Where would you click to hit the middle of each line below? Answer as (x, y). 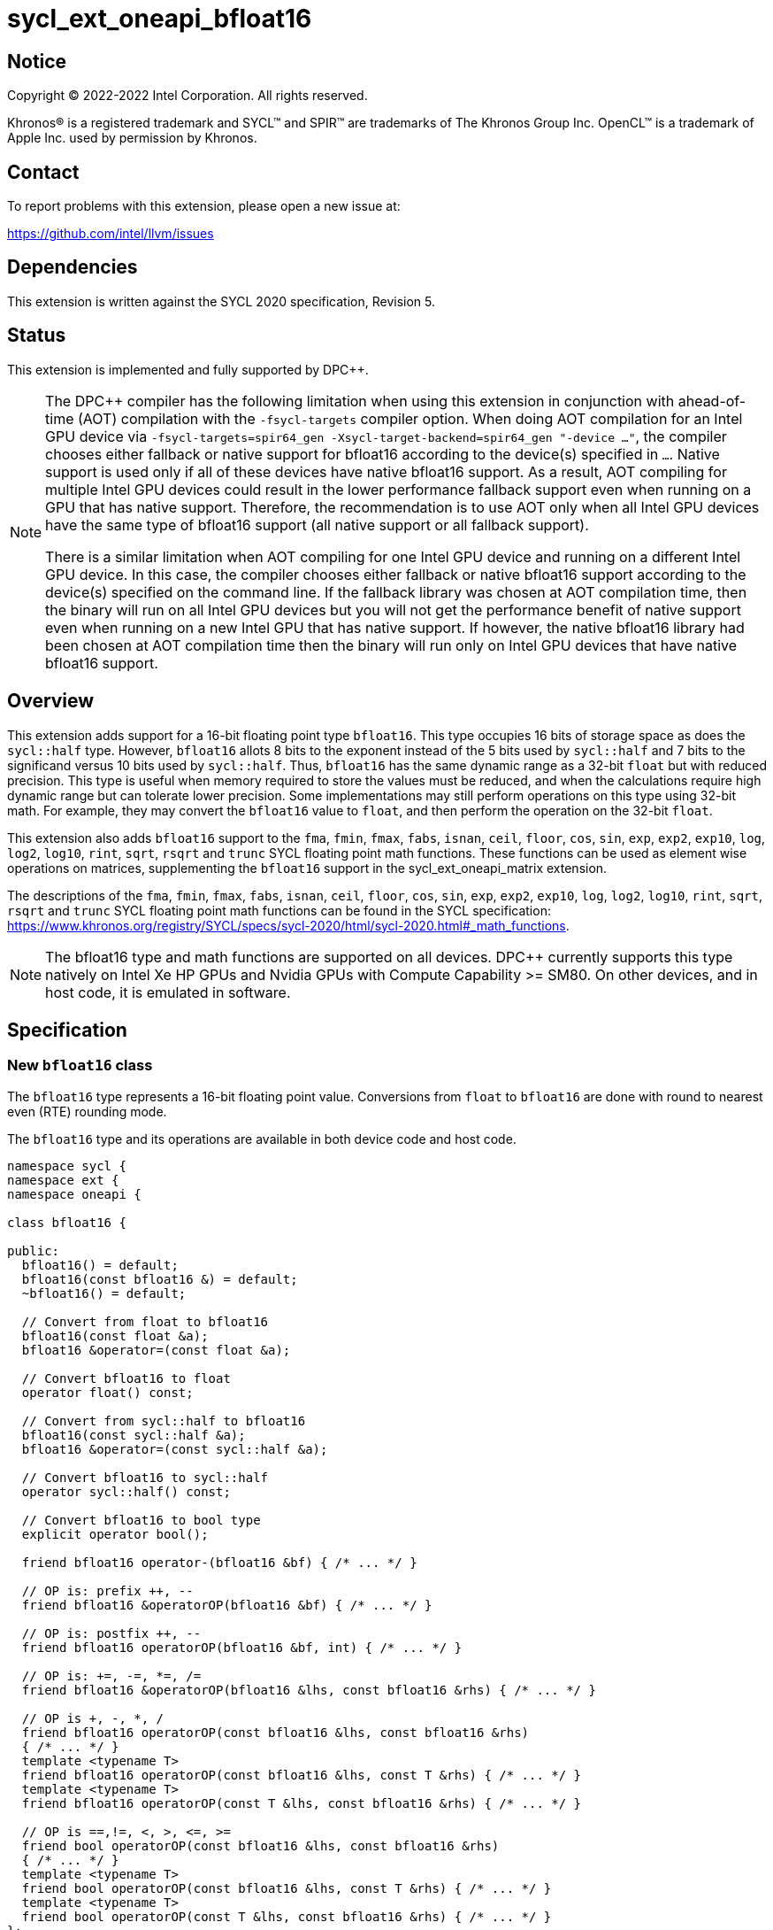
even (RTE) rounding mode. (87, 1111)
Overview (51, 701)
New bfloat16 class (80, 1065)
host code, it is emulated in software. (168, 992)
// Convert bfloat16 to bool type (141, 1520)
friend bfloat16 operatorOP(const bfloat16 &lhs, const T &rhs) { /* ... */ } (302, 1775)
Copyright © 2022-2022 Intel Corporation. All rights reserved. (188, 96)
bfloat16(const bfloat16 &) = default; (160, 1279)
